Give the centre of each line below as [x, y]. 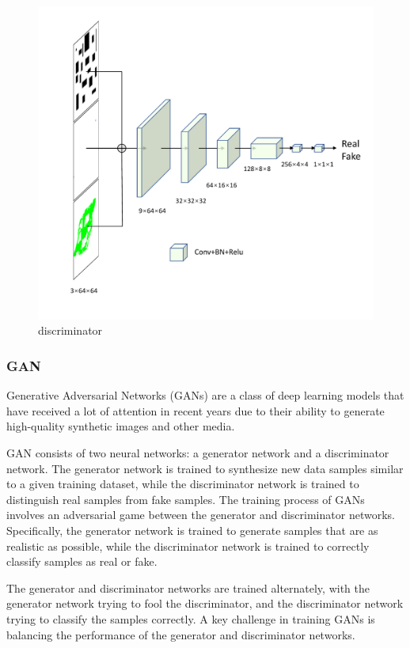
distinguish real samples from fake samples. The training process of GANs [186, 499]
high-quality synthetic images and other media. [121, 426]
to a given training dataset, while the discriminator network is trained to [183, 484]
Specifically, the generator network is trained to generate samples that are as [192, 530]
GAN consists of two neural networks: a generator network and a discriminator [198, 453]
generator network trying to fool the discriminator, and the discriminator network [205, 603]
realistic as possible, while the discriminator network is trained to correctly [188, 546]
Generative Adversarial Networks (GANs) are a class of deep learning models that [205, 395]
